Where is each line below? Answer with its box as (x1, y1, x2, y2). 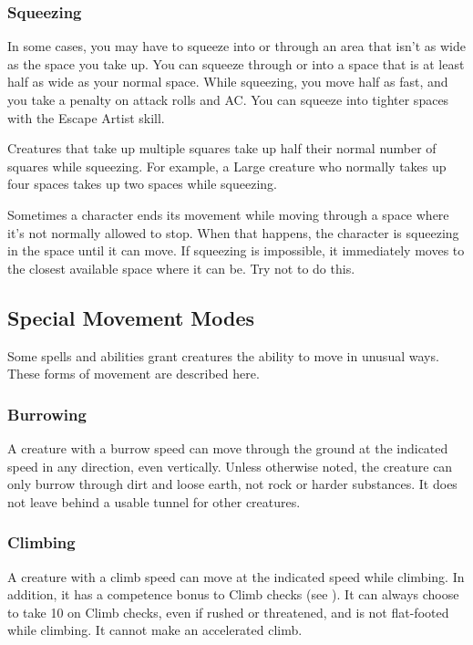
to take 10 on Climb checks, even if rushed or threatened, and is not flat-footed (7, 602, 449, 621)
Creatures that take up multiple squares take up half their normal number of (7, 139, 437, 158)
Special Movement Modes (7, 303, 255, 331)
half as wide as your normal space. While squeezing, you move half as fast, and (7, 72, 448, 91)
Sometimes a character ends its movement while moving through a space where (7, 204, 449, 224)
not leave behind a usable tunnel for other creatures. (7, 492, 301, 511)
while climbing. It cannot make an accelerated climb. (7, 620, 303, 640)
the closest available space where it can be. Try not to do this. (7, 258, 355, 277)
